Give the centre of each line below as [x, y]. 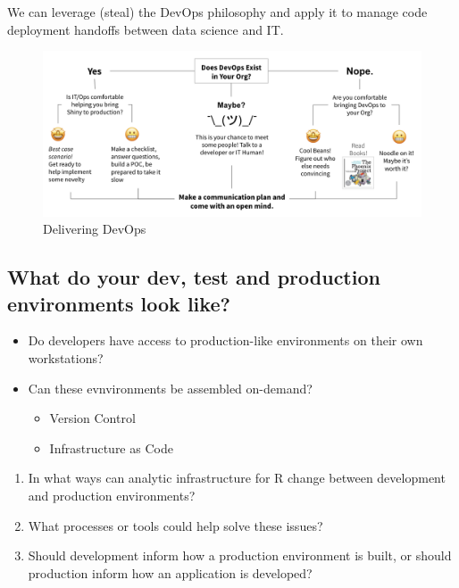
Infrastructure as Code [111, 447]
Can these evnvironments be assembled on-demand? [170, 388]
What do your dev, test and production [194, 277]
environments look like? [119, 303]
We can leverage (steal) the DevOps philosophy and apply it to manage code [217, 12]
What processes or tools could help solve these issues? [175, 525]
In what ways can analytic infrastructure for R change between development [237, 478]
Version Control [92, 418]
